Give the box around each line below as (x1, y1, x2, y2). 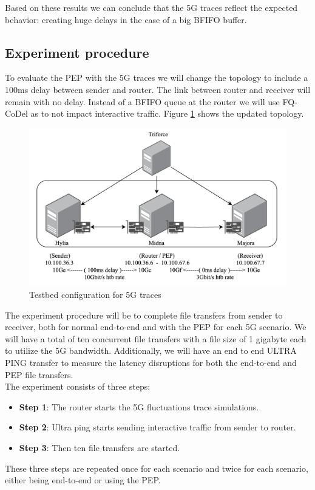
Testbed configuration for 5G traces (29, 288, 161, 300)
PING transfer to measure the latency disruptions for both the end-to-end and (5, 356, 297, 368)
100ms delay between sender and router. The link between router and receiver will (5, 83, 311, 95)
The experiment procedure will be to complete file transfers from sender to (5, 308, 283, 321)
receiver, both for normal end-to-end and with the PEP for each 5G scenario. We (5, 320, 307, 333)
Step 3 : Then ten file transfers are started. (19, 441, 180, 454)
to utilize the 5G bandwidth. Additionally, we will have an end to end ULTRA (5, 344, 297, 357)
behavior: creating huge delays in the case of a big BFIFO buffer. (5, 13, 247, 26)
